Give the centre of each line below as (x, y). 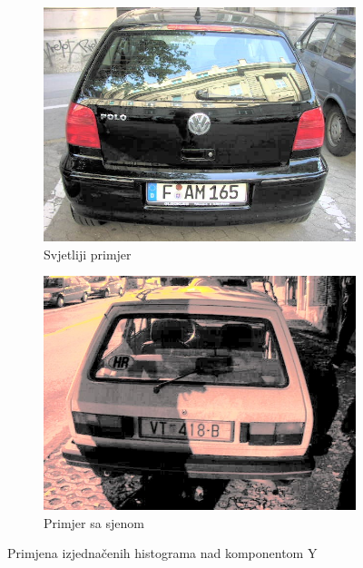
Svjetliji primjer (88, 254)
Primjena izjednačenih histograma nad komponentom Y (162, 553)
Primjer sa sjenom (94, 522)
